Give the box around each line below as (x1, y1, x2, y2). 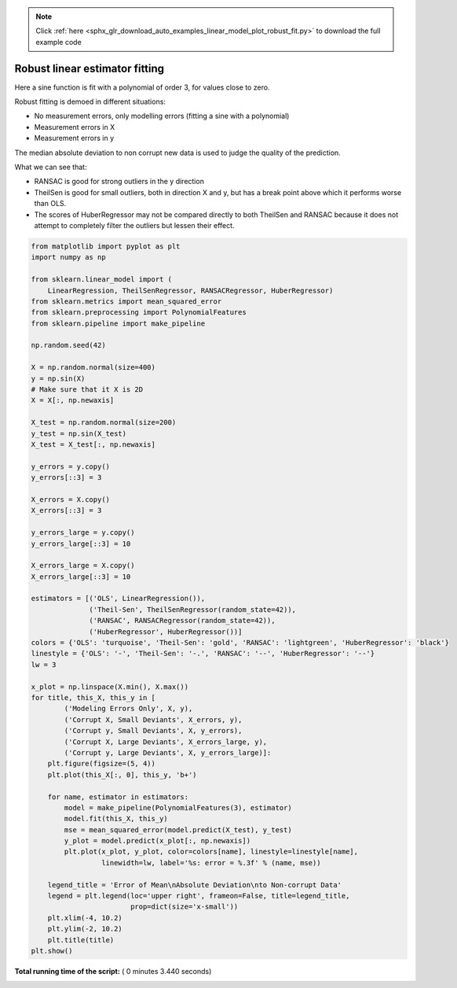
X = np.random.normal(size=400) (31, 363, 156, 372)
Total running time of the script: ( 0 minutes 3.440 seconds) (14, 966, 212, 975)
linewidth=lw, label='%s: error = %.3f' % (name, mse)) (101, 858, 321, 867)
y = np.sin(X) (31, 374, 86, 383)
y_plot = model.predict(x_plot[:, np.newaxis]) (64, 836, 251, 846)
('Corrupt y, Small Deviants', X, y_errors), (64, 726, 243, 735)
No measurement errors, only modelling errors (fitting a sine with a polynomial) (34, 111, 290, 121)
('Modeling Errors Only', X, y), (64, 704, 193, 713)
